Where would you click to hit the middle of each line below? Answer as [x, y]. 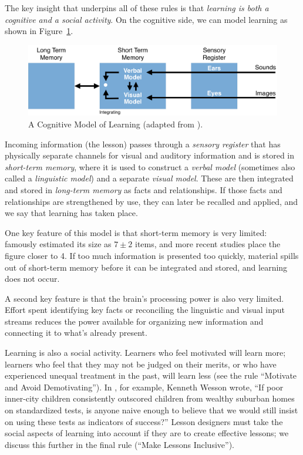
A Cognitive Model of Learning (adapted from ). [116, 124]
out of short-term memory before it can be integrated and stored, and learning [146, 267]
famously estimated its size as [58, 244]
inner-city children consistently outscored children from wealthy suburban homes [150, 398]
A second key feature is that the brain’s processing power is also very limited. [144, 298]
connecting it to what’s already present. [76, 333]
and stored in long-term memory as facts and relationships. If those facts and [144, 189]
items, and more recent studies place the [208, 244]
